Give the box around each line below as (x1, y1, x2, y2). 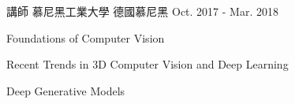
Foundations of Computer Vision (6, 29, 165, 46)
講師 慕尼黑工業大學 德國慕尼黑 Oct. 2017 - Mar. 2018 (6, 3, 278, 19)
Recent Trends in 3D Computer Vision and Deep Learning (6, 56, 289, 72)
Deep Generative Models (6, 82, 125, 98)
